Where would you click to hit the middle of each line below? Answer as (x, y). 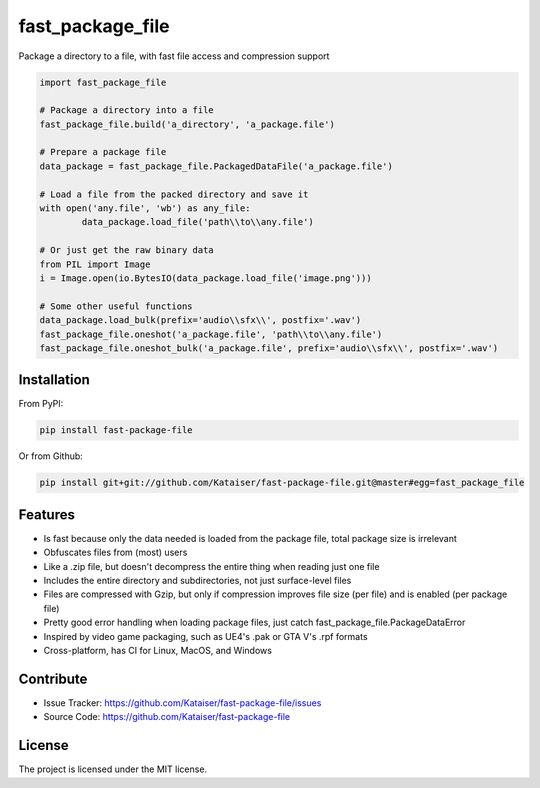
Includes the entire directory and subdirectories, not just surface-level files (197, 581)
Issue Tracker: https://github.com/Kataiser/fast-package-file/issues (182, 702)
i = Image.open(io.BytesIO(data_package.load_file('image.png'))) (205, 278)
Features (46, 514)
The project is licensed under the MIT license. (113, 769)
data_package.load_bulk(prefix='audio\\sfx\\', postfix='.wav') (200, 320)
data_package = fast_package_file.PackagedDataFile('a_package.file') (216, 166)
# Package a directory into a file (126, 110)
